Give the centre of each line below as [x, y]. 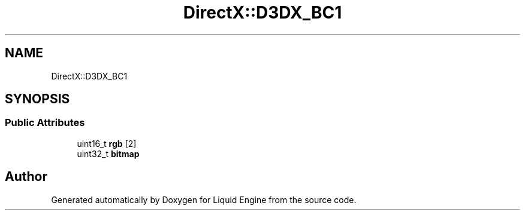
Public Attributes [45, 123]
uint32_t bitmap [108, 153]
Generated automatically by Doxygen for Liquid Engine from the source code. [204, 199]
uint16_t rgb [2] [107, 143]
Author [26, 177]
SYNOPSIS [37, 99]
